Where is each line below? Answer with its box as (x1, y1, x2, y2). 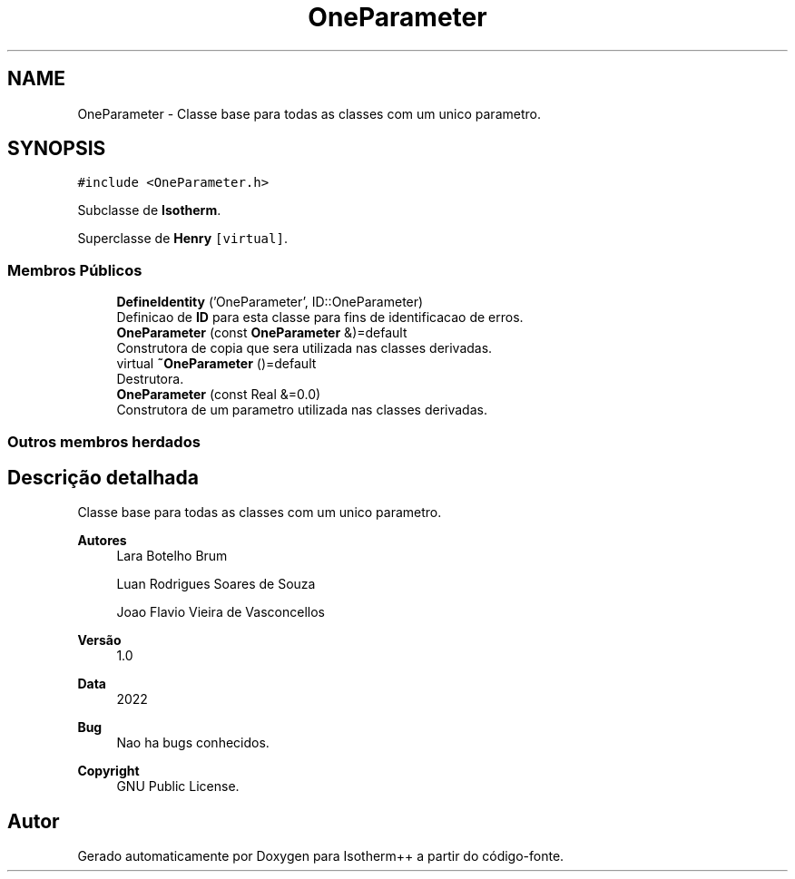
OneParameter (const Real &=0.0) (116, 386, 321, 403)
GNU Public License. (116, 778, 240, 795)
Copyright (77, 763, 140, 779)
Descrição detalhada (7, 465, 199, 489)
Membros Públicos (7, 260, 142, 279)
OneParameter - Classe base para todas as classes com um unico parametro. (77, 105, 541, 122)
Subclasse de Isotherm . (77, 202, 221, 219)
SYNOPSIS (7, 137, 106, 161)
